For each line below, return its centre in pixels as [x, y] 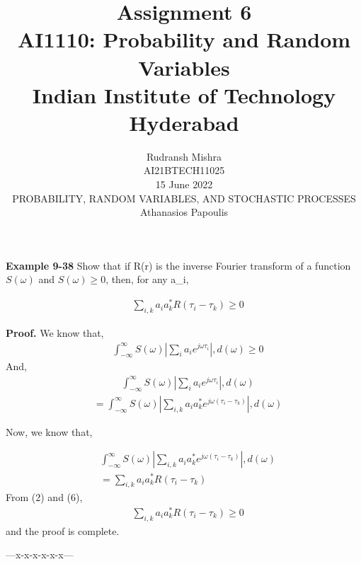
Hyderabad [184, 122]
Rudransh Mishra [184, 156]
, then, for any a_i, [147, 279]
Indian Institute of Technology [184, 94]
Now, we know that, [49, 431]
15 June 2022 [184, 184]
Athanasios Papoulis [184, 212]
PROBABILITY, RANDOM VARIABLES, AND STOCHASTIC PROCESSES [184, 198]
